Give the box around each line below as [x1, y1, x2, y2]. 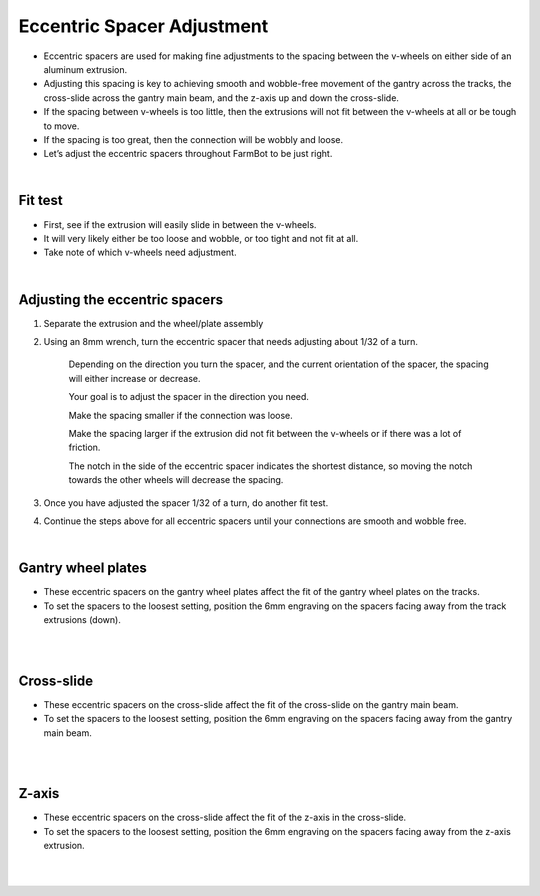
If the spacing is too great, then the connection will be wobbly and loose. [43, 133, 344, 145]
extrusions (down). [43, 614, 122, 626]
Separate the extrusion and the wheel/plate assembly [43, 317, 264, 329]
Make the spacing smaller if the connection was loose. [68, 409, 294, 421]
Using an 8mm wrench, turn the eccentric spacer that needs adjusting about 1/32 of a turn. [43, 336, 419, 348]
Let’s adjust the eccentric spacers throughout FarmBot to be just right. [43, 148, 333, 160]
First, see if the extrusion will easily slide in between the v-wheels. [43, 218, 317, 230]
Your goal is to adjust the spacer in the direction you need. [68, 391, 310, 403]
